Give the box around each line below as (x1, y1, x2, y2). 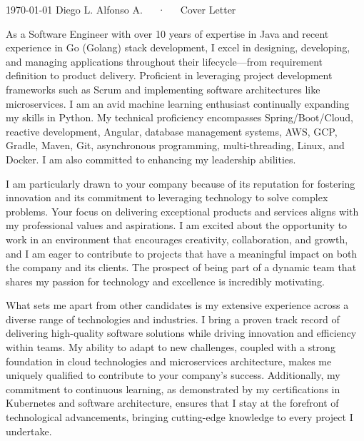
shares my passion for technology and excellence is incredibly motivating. (6, 273, 325, 288)
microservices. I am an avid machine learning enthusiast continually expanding (6, 96, 350, 111)
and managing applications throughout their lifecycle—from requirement (6, 54, 323, 69)
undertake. (6, 423, 52, 438)
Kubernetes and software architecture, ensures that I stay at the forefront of (6, 395, 339, 410)
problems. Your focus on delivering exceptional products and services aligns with (6, 203, 359, 218)
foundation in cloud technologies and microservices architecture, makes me (6, 353, 332, 368)
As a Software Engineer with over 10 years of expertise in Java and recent (6, 26, 329, 41)
